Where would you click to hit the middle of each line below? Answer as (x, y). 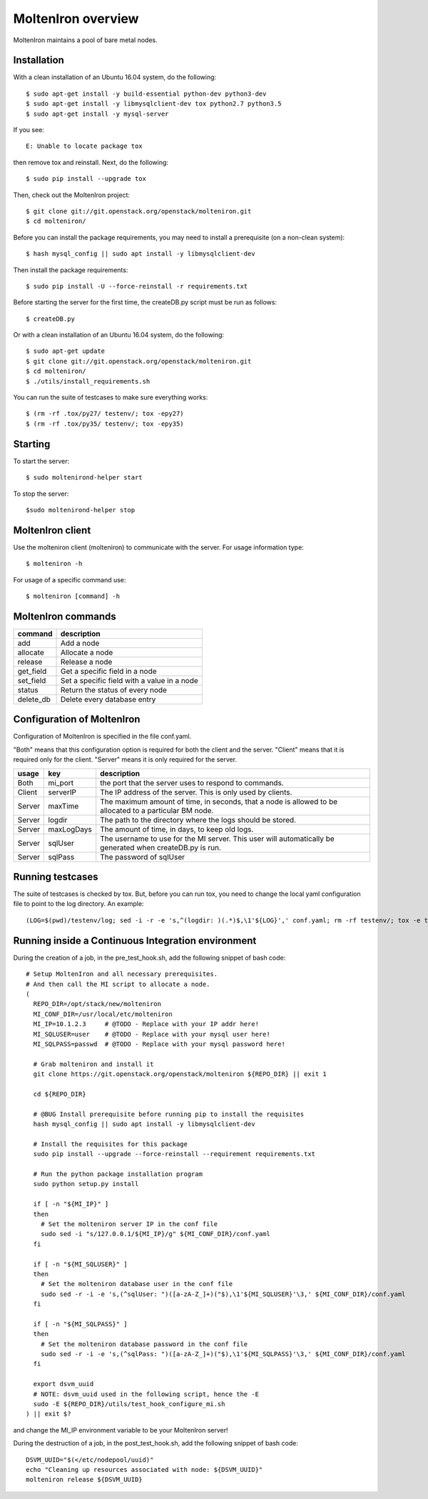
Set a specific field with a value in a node (129, 680)
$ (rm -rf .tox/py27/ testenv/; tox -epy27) (105, 414)
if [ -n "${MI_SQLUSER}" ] (80, 1264)
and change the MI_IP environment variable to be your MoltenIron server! (121, 1430)
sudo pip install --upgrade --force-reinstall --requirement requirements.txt (174, 1154)
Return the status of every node (114, 689)
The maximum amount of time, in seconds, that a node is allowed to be (219, 802)
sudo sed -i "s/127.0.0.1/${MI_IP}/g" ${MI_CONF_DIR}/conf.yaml (155, 1234)
